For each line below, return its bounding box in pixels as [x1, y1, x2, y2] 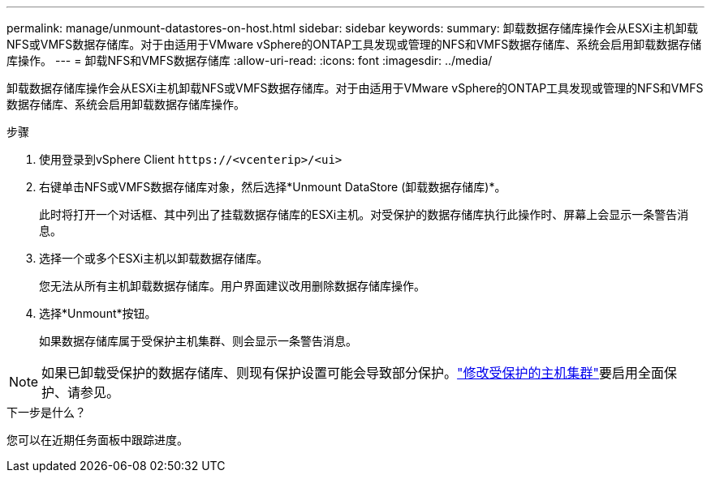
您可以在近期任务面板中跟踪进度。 [6, 433, 188, 447]
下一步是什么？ [6, 405, 86, 419]
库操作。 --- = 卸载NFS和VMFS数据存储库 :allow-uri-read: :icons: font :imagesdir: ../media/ [6, 53, 493, 67]
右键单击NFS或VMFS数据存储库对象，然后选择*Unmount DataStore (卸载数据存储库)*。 [39, 180, 506, 194]
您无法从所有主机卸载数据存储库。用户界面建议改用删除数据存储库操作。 [39, 279, 425, 293]
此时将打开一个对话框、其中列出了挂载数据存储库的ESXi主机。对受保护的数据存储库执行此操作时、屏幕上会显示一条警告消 [39, 207, 689, 221]
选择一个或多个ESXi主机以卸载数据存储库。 [39, 251, 269, 265]
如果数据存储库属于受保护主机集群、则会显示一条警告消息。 [39, 334, 357, 348]
